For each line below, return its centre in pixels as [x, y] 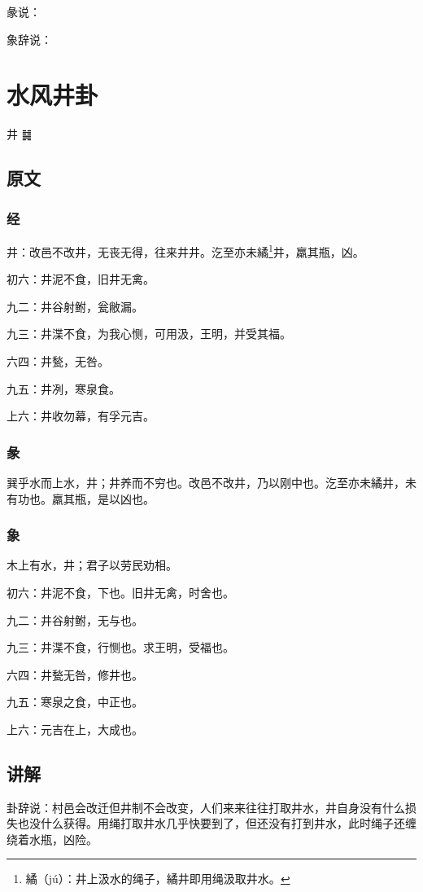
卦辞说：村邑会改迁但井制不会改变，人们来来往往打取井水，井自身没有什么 [206, 807]
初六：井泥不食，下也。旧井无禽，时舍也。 [120, 592]
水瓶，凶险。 [63, 839]
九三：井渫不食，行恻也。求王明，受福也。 [120, 647]
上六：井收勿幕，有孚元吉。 [81, 416]
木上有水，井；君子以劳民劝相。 [92, 565]
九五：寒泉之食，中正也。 [75, 702]
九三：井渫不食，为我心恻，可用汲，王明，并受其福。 [149, 334]
